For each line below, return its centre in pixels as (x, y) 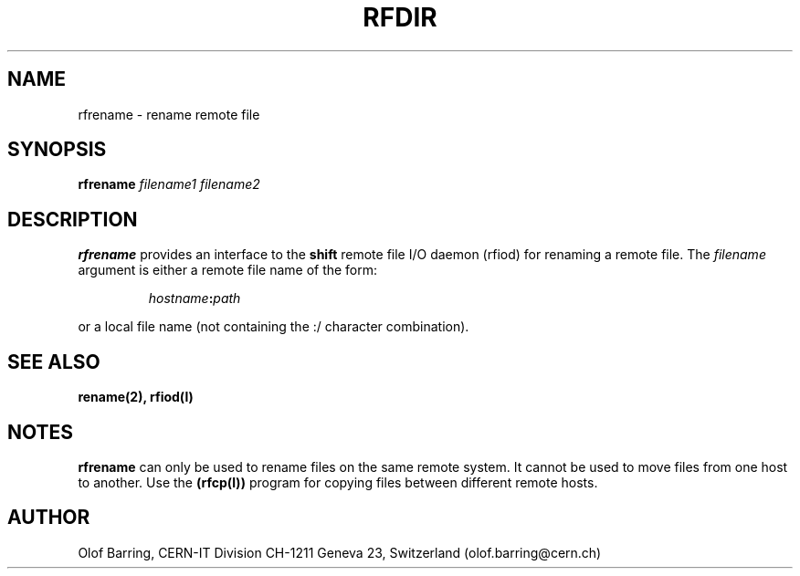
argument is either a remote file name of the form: (228, 270)
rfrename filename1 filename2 (169, 184)
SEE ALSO (54, 361)
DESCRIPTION (73, 219)
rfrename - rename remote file (169, 114)
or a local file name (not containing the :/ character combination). (274, 327)
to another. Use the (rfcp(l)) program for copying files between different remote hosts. (338, 482)
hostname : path (195, 298)
